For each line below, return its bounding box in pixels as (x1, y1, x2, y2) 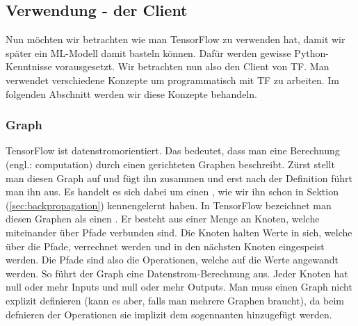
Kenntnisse (6, 59, 52, 74)
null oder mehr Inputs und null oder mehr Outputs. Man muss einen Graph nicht (6, 279, 352, 294)
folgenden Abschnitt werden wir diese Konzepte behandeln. (6, 86, 257, 101)
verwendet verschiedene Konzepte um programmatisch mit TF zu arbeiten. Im (6, 72, 339, 87)
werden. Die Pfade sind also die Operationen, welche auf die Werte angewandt (6, 252, 339, 267)
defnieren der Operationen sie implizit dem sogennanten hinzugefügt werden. (6, 307, 332, 321)
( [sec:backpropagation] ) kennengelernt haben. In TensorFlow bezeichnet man (6, 197, 332, 212)
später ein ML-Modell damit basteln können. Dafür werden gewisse (6, 45, 291, 60)
